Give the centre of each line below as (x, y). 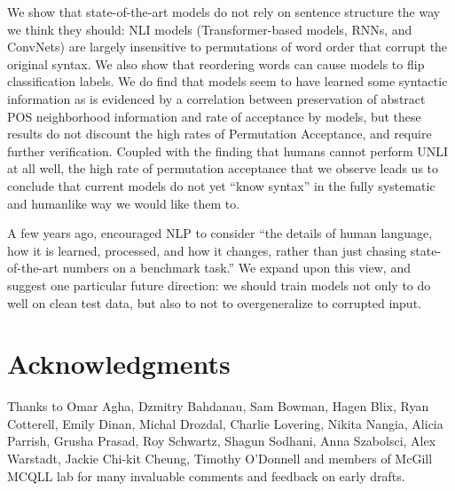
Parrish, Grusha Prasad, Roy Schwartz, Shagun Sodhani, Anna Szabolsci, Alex (222, 441)
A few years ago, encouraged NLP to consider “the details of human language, (220, 233)
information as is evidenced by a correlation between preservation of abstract (216, 98)
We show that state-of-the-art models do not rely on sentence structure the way (224, 12)
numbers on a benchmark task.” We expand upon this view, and (236, 268)
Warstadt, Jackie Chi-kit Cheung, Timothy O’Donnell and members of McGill (220, 458)
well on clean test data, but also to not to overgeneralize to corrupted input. (214, 302)
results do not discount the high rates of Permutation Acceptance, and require (220, 134)
